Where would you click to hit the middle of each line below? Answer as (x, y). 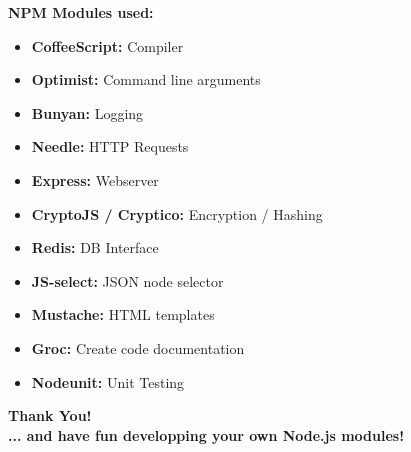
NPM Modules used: (81, 12)
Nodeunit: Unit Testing (108, 381)
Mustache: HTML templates (123, 314)
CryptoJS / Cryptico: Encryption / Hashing (177, 213)
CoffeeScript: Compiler (107, 45)
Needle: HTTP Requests (110, 146)
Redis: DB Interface (95, 247)
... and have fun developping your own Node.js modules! (206, 434)
